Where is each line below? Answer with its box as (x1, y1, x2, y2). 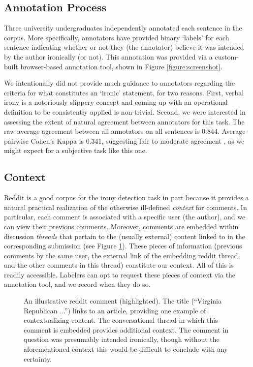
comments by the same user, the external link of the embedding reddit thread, (4, 250, 240, 260)
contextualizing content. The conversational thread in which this (24, 315, 218, 325)
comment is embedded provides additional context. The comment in (24, 324, 229, 335)
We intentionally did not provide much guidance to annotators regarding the (4, 78, 235, 88)
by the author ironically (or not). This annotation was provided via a (4, 51, 213, 61)
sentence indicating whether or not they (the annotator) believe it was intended (4, 42, 244, 52)
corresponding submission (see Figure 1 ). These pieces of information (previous (4, 241, 242, 251)
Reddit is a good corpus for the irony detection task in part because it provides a (4, 192, 249, 203)
